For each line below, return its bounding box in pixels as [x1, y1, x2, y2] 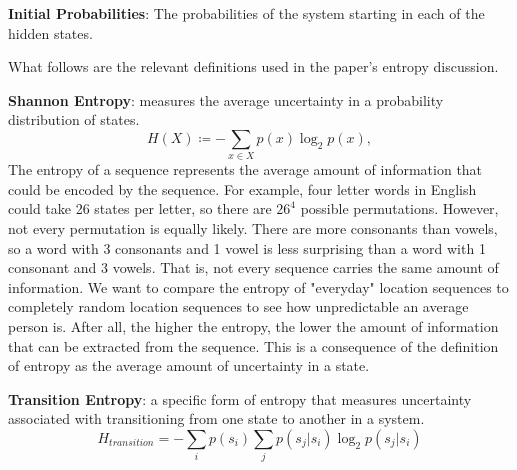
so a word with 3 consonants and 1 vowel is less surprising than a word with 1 [8, 237, 486, 258]
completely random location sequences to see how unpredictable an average [8, 296, 469, 317]
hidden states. [8, 22, 93, 43]
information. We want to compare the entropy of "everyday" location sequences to [8, 276, 509, 297]
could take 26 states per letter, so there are [8, 198, 272, 219]
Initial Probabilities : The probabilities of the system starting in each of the [8, 3, 485, 23]
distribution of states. [8, 109, 140, 130]
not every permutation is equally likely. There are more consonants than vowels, [8, 218, 498, 239]
